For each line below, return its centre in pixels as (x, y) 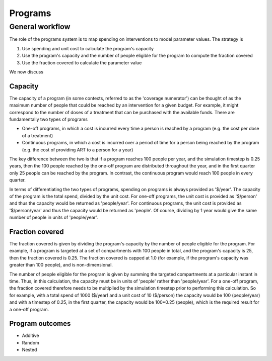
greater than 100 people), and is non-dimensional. (61, 265)
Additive (30, 336)
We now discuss (26, 72)
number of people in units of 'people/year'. (54, 217)
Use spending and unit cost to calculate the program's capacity (88, 48)
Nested (29, 350)
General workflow (40, 27)
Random (31, 342)
